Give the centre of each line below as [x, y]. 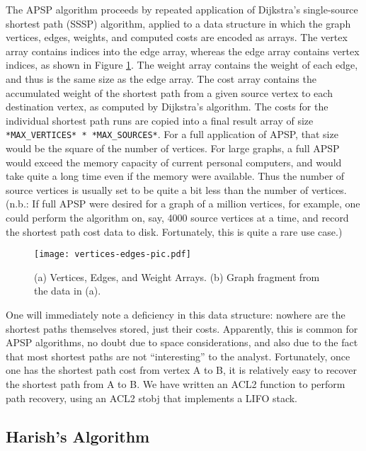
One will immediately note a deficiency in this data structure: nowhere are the [176, 314]
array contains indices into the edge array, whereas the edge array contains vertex [183, 51]
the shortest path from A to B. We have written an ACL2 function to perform [176, 383]
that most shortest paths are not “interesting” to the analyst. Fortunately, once [178, 356]
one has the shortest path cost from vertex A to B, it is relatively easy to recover [181, 370]
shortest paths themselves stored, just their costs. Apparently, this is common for [182, 328]
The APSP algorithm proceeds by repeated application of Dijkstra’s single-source [182, 9]
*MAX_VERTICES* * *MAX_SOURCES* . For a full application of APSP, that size [172, 134]
